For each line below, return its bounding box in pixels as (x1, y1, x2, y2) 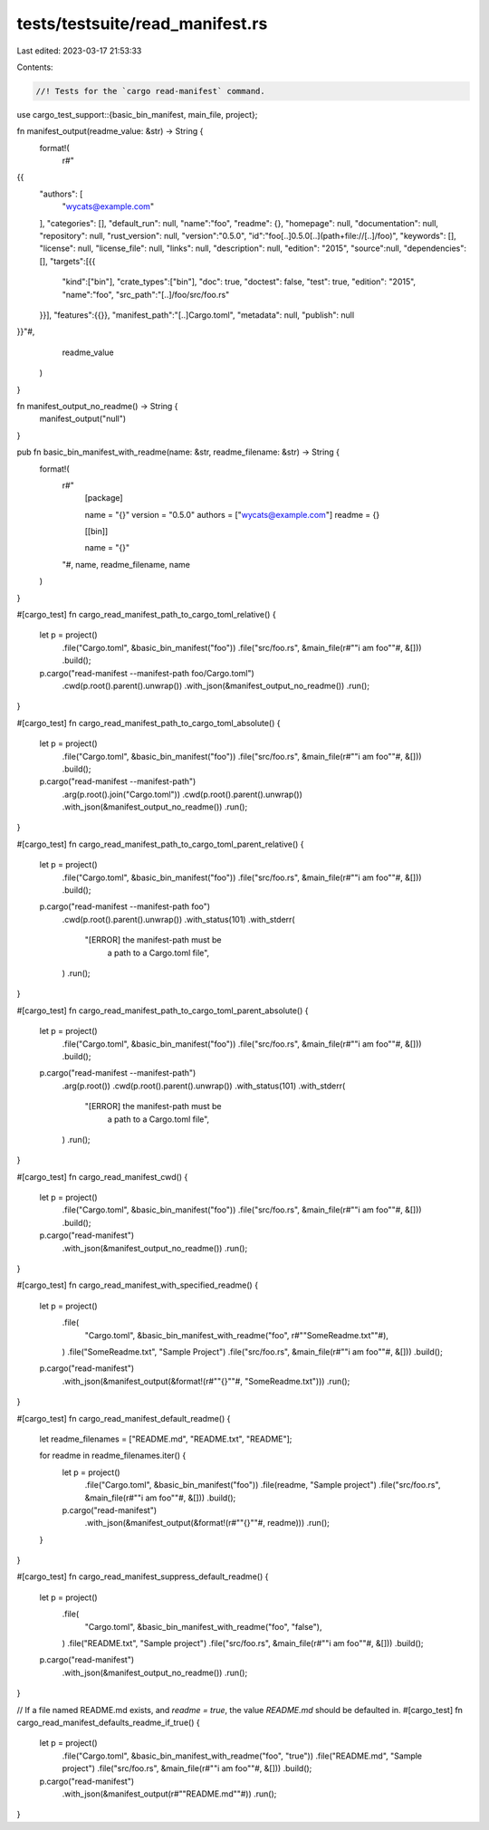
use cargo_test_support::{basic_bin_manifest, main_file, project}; (16, 109, 258, 120)
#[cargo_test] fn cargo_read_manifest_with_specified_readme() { (16, 1279, 258, 1290)
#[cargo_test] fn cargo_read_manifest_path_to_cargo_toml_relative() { (16, 609, 276, 620)
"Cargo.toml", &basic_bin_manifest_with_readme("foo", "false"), (84, 1621, 322, 1632)
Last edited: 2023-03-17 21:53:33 (16, 45, 142, 56)
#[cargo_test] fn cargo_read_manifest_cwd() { (16, 1171, 188, 1182)
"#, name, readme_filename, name (62, 559, 190, 570)
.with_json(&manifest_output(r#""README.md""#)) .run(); (62, 1788, 277, 1799)
